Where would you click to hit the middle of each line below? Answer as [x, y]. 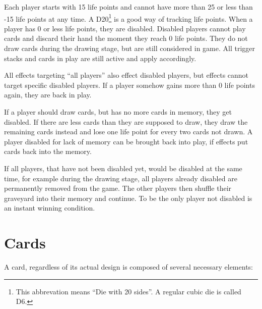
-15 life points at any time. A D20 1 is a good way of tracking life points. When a [128, 18]
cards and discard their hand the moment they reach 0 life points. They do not [126, 38]
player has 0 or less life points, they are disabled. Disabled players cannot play [125, 28]
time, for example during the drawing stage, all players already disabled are [121, 178]
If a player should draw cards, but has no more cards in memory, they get [118, 112]
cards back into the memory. [48, 151]
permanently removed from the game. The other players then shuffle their [118, 188]
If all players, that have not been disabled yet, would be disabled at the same [123, 168]
